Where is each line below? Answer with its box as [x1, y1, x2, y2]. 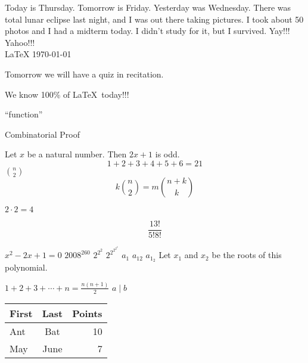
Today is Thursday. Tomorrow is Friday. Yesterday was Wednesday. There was [5, 1, 291, 13]
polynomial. [5, 260, 48, 273]
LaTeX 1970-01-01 [5, 48, 71, 60]
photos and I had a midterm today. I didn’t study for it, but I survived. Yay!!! [5, 24, 290, 37]
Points [72, 306, 102, 320]
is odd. [155, 148, 180, 160]
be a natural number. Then [27, 148, 127, 160]
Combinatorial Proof [5, 128, 80, 140]
